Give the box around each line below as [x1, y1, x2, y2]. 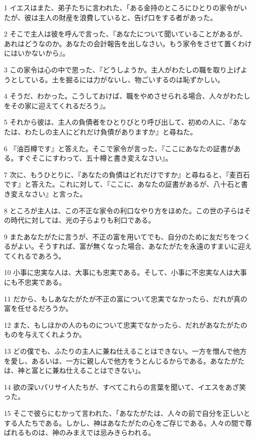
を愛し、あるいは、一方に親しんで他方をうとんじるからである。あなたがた [4, 355, 245, 366]
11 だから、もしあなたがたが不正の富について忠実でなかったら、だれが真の [4, 293, 248, 304]
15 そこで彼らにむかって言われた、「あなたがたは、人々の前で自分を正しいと [4, 408, 251, 418]
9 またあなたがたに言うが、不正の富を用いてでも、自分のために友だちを [4, 231, 237, 241]
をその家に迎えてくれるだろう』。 [4, 100, 110, 110]
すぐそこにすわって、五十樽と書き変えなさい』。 [17, 153, 172, 163]
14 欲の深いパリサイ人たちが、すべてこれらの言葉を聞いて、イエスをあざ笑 [4, 381, 246, 392]
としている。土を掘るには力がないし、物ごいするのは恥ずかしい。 [10, 74, 224, 84]
